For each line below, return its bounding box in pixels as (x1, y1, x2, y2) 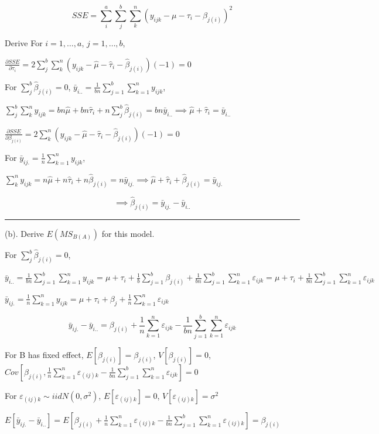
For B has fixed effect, (5, 348, 84, 360)
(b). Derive (5, 227, 44, 239)
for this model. (101, 227, 155, 239)
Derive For (5, 37, 43, 49)
